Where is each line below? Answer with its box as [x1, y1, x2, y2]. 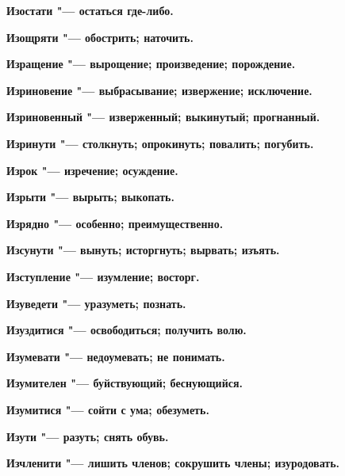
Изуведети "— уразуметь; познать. [6, 295, 186, 311]
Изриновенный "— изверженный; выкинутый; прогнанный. [6, 109, 320, 125]
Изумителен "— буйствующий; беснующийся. [6, 375, 243, 391]
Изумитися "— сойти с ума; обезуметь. [6, 401, 209, 417]
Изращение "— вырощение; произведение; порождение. [6, 55, 296, 72]
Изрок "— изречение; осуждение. [6, 162, 178, 178]
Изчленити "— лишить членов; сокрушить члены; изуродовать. [6, 455, 340, 471]
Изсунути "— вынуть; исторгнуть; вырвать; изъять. [6, 242, 280, 258]
